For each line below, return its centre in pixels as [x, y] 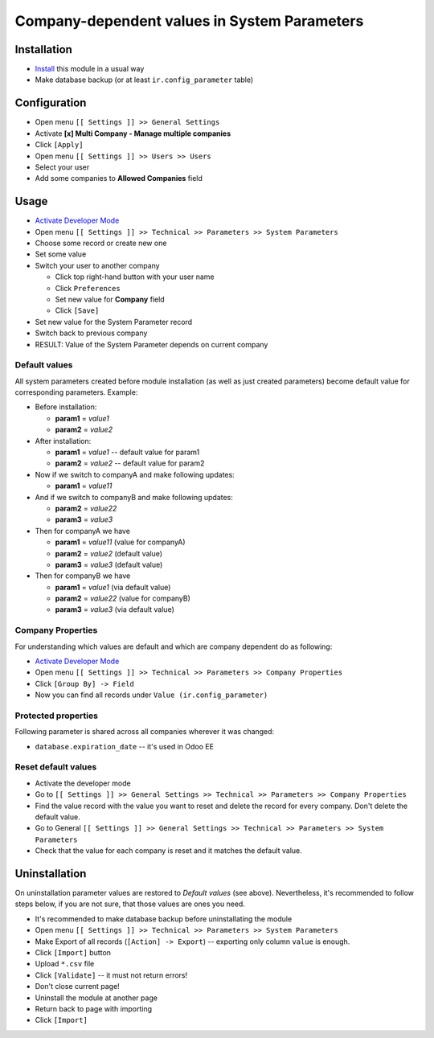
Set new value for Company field [110, 299]
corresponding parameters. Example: [76, 392]
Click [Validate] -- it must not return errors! [111, 975]
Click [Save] [77, 310]
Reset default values [56, 767]
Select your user [62, 167]
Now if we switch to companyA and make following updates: [135, 474]
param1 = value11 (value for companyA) [120, 542]
